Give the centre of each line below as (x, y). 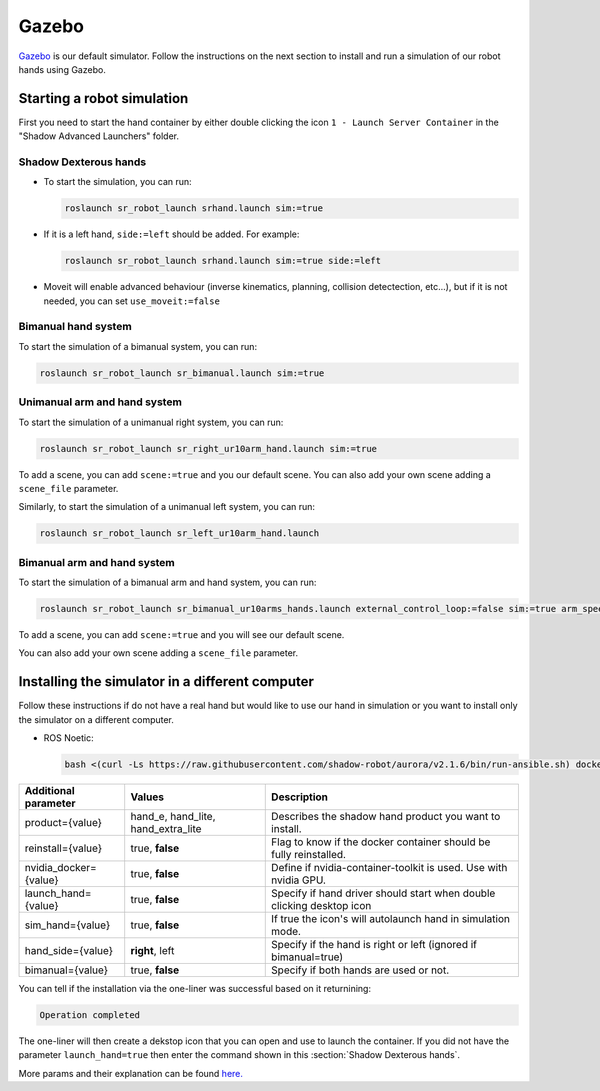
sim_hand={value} (67, 925)
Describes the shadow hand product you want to (386, 817)
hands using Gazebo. (62, 69)
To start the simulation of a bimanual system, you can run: (138, 346)
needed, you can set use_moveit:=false (131, 301)
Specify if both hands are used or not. (360, 970)
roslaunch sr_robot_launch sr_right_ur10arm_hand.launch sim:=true (208, 448)
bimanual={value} (66, 970)
